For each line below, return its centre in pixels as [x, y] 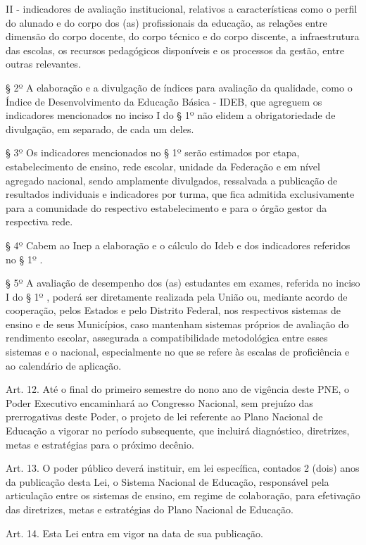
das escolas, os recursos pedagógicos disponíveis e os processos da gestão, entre [175, 50]
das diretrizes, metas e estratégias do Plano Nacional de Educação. [150, 509]
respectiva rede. [39, 221]
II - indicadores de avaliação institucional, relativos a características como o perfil [182, 8]
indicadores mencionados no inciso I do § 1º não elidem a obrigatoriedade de [171, 115]
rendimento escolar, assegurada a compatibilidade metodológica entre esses [167, 338]
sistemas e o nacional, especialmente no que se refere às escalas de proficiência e [178, 352]
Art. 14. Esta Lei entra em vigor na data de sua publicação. [134, 533]
